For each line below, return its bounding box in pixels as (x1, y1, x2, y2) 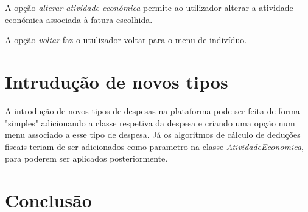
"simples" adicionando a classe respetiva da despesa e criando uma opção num (5, 116, 295, 129)
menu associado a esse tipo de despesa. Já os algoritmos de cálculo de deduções (5, 128, 301, 141)
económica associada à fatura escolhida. (5, 13, 153, 26)
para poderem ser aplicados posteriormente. (5, 152, 168, 165)
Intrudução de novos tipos (5, 69, 228, 94)
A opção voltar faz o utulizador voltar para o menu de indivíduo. (5, 33, 247, 46)
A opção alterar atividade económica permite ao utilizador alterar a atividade (5, 1, 293, 13)
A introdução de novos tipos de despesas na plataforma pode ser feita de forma (5, 104, 300, 117)
